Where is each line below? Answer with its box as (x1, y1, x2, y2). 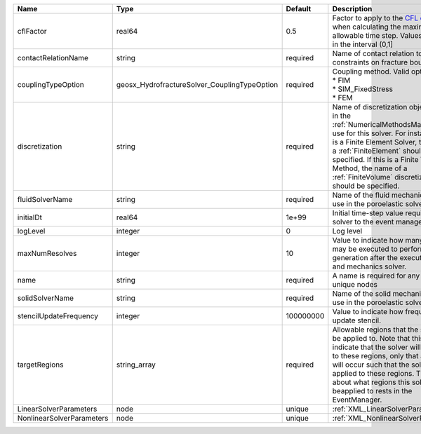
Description (332, 4, 373, 13)
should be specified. (332, 181, 400, 191)
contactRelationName (17, 53, 89, 62)
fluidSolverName (17, 195, 73, 204)
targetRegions (17, 360, 64, 369)
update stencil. (332, 316, 382, 325)
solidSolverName (17, 293, 74, 303)
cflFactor (17, 27, 47, 36)
